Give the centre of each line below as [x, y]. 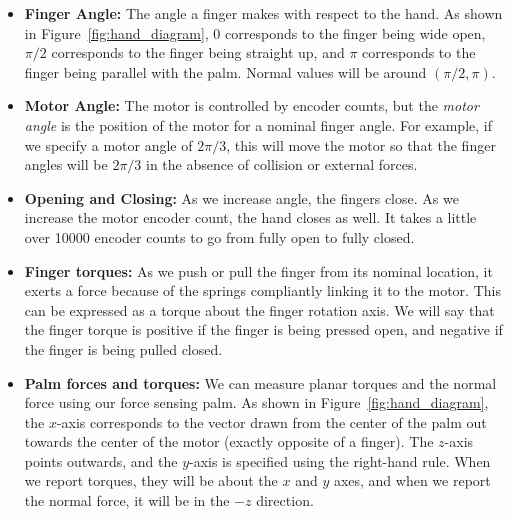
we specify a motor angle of [108, 144]
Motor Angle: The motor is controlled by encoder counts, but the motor [251, 105]
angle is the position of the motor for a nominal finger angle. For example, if [258, 124]
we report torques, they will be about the [151, 480]
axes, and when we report [412, 480]
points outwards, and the [101, 460]
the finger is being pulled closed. [123, 348]
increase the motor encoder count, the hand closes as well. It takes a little [250, 217]
